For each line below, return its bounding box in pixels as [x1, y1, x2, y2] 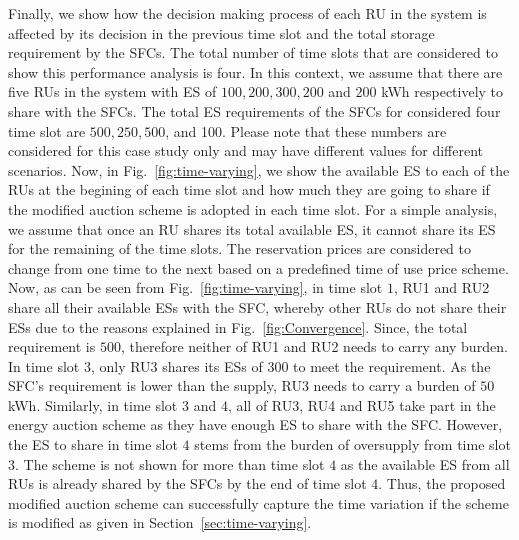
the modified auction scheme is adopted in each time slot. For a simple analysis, [8, 198, 498, 219]
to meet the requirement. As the [293, 355, 491, 376]
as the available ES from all [340, 453, 510, 474]
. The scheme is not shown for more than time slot [15, 453, 325, 474]
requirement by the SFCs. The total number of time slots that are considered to [8, 42, 498, 63]
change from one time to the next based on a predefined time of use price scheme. [8, 257, 509, 278]
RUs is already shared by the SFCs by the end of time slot [8, 473, 367, 494]
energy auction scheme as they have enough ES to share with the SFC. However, [8, 414, 503, 435]
